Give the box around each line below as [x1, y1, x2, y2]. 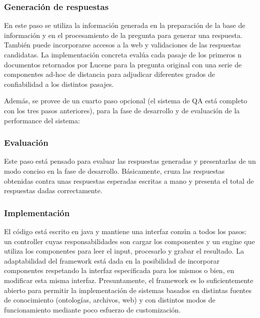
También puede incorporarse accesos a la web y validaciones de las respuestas [4, 39, 241, 50]
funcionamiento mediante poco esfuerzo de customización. [4, 304, 181, 315]
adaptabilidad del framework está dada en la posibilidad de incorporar [4, 255, 219, 266]
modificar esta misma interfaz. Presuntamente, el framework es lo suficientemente [4, 275, 253, 285]
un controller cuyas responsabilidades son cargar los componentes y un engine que [4, 236, 255, 246]
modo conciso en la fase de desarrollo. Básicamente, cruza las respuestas [4, 165, 225, 176]
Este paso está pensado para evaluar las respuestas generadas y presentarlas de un [4, 156, 256, 166]
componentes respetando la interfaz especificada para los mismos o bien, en [4, 265, 234, 276]
